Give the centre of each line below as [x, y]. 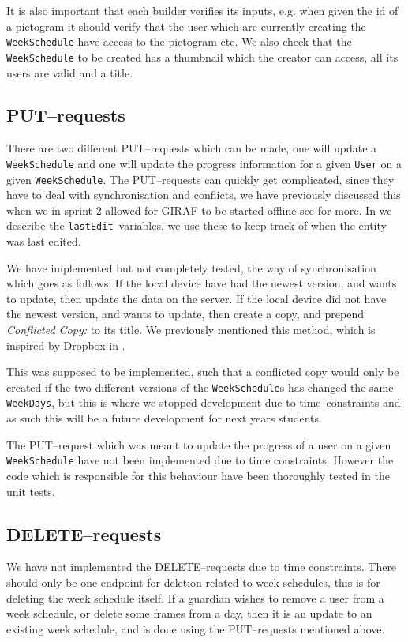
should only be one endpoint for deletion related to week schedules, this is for [193, 582]
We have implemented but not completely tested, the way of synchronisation [191, 267]
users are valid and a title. [70, 72]
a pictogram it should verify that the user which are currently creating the [186, 26]
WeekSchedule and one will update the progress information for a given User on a [204, 163]
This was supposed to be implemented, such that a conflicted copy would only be [203, 372]
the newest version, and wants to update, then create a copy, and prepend [185, 314]
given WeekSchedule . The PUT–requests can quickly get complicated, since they [200, 179]
